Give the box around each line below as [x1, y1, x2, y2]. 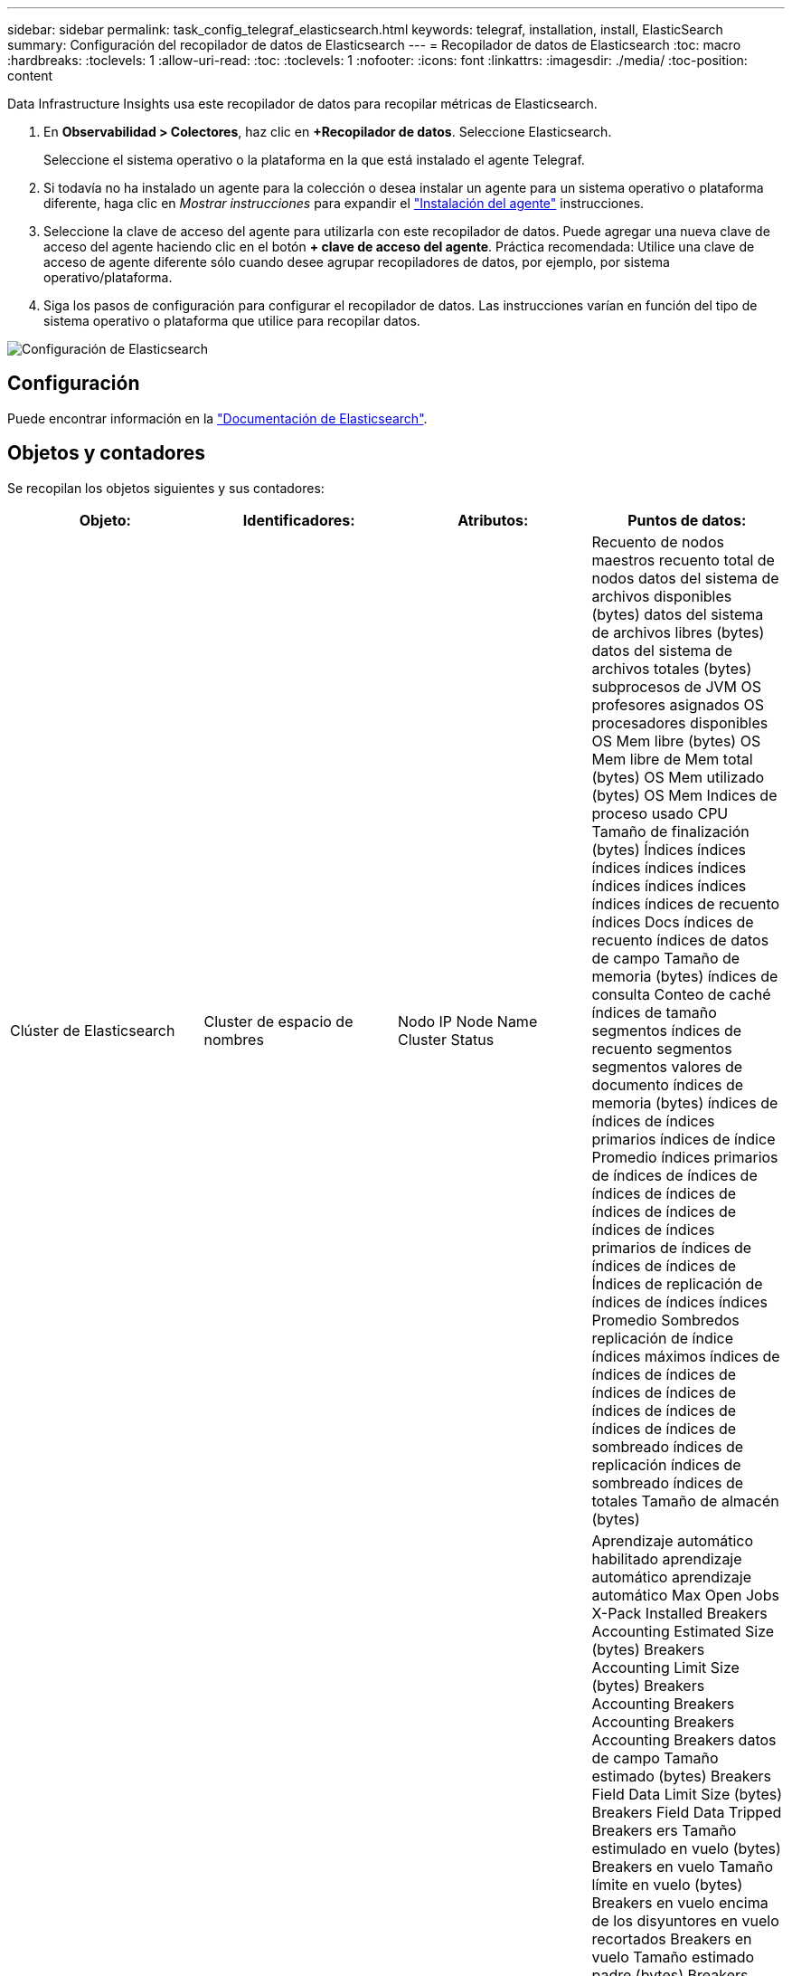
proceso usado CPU [591, 803, 729, 822]
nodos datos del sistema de [591, 568, 779, 587]
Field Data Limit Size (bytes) [591, 1784, 782, 1803]
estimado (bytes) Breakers [591, 1766, 771, 1785]
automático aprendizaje [591, 1567, 751, 1586]
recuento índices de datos [591, 930, 769, 949]
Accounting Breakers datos [591, 1730, 777, 1749]
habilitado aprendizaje [591, 1549, 742, 1568]
